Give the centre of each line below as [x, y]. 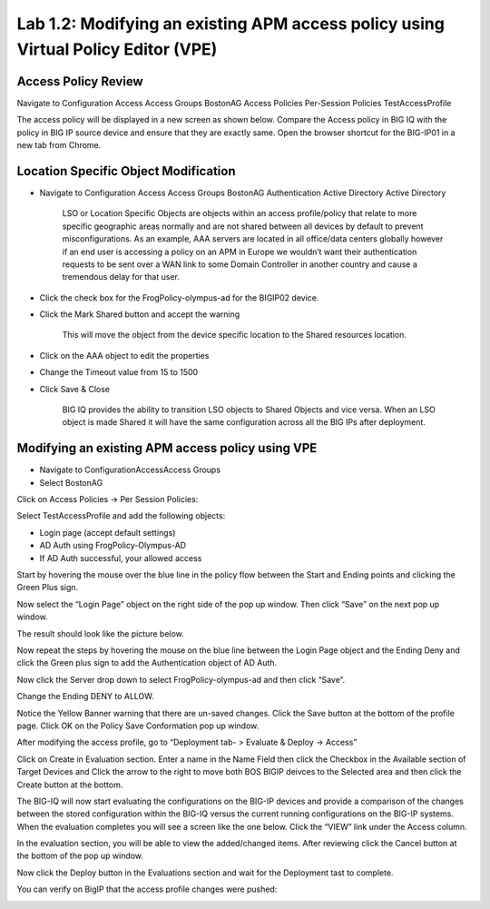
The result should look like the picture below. [101, 633]
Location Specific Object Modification [126, 171]
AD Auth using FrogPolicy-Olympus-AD [113, 546]
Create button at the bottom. [70, 785]
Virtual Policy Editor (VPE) [117, 49]
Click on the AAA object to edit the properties [124, 355]
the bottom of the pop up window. [80, 856]
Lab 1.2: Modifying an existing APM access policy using [230, 24]
